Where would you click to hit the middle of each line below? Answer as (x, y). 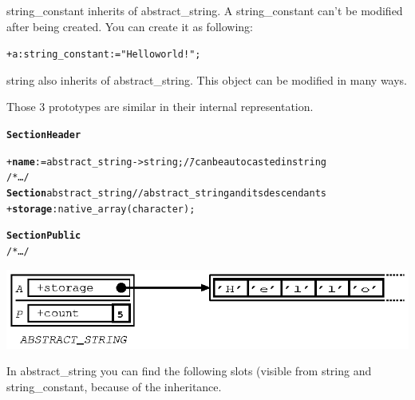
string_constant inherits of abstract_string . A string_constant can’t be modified (205, 10)
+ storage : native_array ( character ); (101, 209)
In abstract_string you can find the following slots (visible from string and (189, 371)
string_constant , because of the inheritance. (114, 386)
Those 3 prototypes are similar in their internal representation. (160, 107)
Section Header (44, 135)
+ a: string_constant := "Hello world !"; (104, 55)
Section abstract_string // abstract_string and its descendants (166, 193)
